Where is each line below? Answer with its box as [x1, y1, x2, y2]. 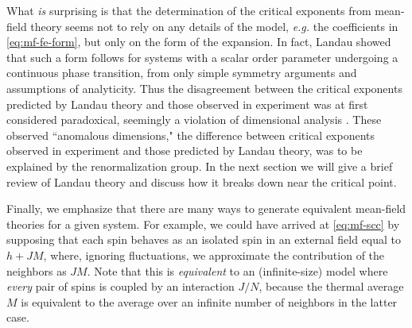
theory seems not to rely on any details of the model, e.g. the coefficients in [30, 17, 398, 34]
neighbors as [6, 262, 67, 279]
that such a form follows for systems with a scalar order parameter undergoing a [6, 48, 398, 65]
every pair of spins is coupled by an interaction [6, 278, 235, 295]
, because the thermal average [258, 278, 404, 295]
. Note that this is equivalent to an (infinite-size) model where [87, 262, 388, 279]
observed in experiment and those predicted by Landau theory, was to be [6, 142, 363, 159]
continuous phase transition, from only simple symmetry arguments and [6, 64, 357, 81]
